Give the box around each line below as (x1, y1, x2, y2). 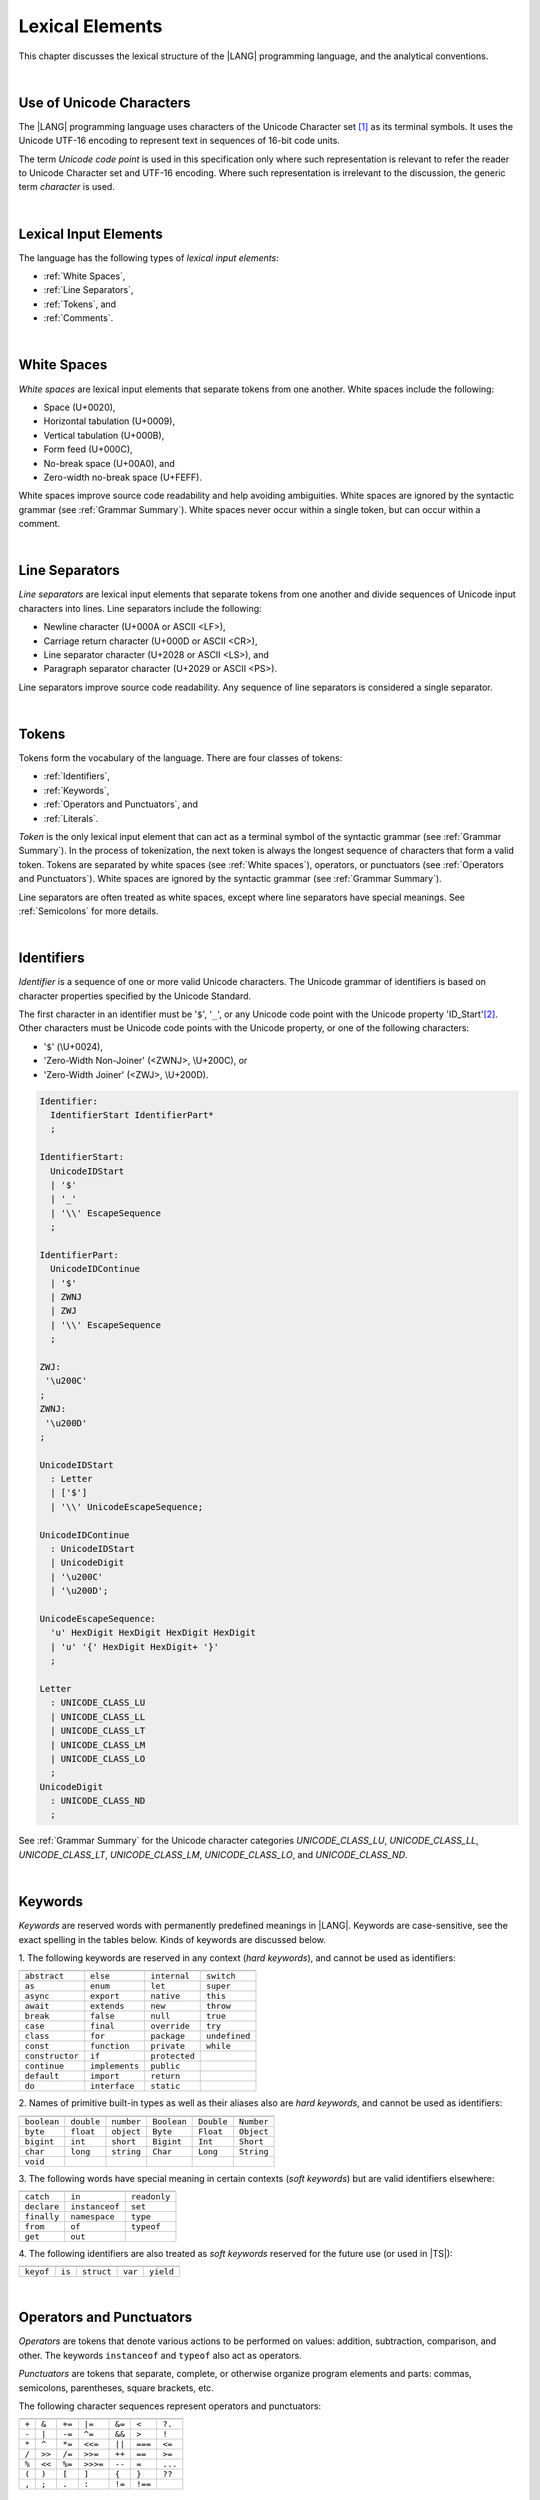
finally (24, 2211, 60, 2222)
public (150, 2061, 181, 2072)
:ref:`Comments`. (43, 312, 114, 324)
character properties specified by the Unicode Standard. (18, 990, 252, 1002)
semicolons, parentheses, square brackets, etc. (18, 2381, 214, 2394)
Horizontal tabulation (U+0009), (43, 415, 175, 427)
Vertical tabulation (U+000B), (43, 429, 165, 441)
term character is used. (18, 181, 115, 193)
